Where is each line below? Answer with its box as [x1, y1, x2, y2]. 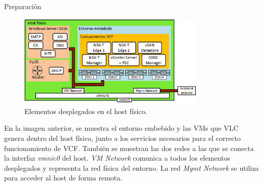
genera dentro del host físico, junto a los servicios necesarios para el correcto [4, 132, 241, 143]
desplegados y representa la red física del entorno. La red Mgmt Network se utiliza [4, 162, 259, 173]
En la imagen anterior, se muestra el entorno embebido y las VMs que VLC [4, 123, 239, 133]
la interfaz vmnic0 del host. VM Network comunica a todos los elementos [4, 153, 231, 163]
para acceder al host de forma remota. [4, 172, 123, 183]
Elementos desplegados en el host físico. [24, 105, 147, 116]
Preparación [4, 1, 42, 11]
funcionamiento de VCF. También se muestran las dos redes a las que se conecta [4, 142, 254, 153]
